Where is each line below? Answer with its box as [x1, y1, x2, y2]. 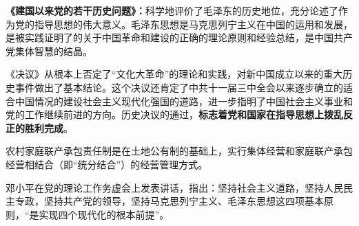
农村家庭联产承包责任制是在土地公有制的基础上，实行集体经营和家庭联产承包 [6, 144, 353, 158]
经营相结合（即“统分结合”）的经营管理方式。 [6, 157, 208, 171]
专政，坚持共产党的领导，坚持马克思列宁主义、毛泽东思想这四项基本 [14, 194, 324, 208]
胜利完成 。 [24, 120, 73, 135]
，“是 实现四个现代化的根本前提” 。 [15, 207, 170, 221]
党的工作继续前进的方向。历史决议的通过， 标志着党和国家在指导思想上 [6, 107, 324, 122]
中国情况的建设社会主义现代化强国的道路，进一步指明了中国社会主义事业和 [14, 93, 353, 108]
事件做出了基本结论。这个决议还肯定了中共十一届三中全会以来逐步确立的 [14, 80, 343, 94]
